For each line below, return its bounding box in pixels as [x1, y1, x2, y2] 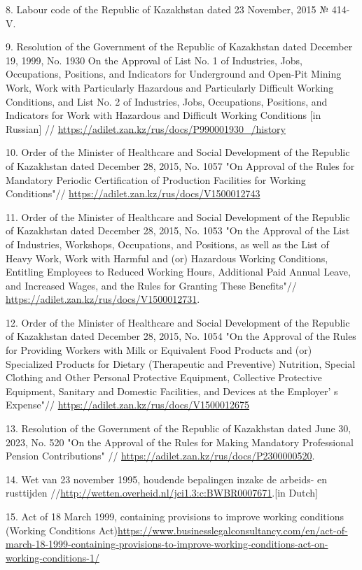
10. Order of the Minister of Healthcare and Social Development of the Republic [6, 145, 350, 159]
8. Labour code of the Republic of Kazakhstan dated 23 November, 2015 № [6, 2, 328, 16]
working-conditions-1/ [6, 550, 99, 564]
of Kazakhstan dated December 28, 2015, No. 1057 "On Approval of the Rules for [6, 158, 355, 173]
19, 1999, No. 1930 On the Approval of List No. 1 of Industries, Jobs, [6, 52, 302, 67]
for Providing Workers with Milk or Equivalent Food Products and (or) [6, 343, 312, 357]
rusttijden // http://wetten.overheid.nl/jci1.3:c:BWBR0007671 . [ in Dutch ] [6, 485, 318, 500]
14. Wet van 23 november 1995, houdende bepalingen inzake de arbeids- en [6, 471, 328, 486]
